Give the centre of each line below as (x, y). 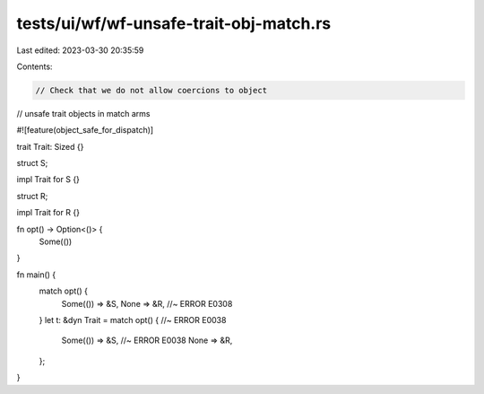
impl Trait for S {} (48, 179)
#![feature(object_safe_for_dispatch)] (85, 130)
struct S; (32, 163)
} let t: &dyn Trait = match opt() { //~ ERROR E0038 (133, 320)
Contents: (35, 66)
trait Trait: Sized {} (50, 146)
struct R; (32, 196)
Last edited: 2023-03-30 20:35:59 (80, 50)
